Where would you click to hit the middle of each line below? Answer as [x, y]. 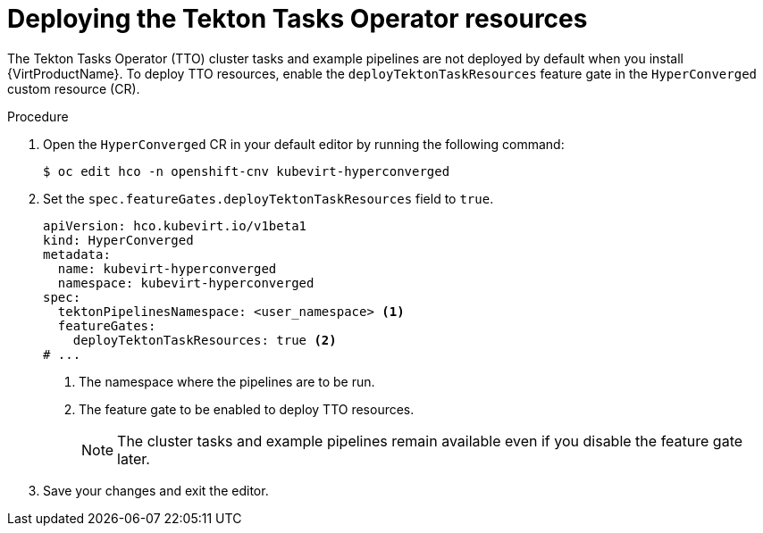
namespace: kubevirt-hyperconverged [186, 283]
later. [134, 458]
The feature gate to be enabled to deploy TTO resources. [247, 409]
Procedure [38, 116]
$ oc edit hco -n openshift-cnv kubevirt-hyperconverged [247, 171]
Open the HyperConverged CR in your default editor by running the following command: [304, 144]
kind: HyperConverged [118, 240]
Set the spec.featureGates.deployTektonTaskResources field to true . [268, 198]
